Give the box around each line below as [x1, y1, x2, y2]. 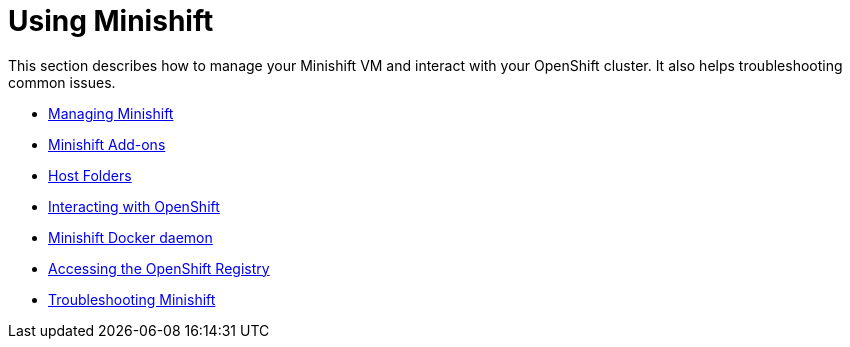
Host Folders [48, 166, 132, 184]
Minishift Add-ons [48, 135, 166, 153]
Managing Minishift [48, 104, 174, 122]
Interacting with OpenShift [48, 197, 220, 215]
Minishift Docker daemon [48, 228, 213, 246]
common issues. [8, 73, 116, 91]
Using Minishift [8, 4, 214, 38]
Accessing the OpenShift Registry [48, 259, 270, 277]
